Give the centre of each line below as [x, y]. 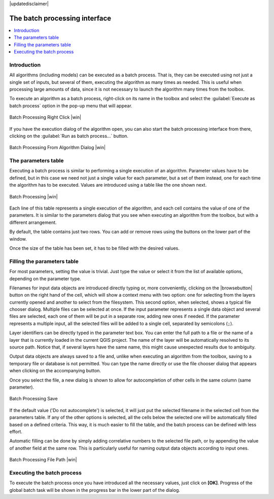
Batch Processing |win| [33, 196]
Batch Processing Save [33, 399]
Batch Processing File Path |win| [43, 460]
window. [18, 239]
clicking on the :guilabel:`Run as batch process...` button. [69, 136]
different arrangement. [33, 222]
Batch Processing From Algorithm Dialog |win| [58, 148]
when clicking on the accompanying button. [55, 371]
